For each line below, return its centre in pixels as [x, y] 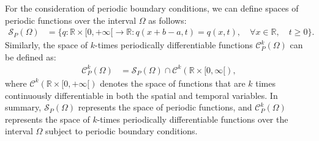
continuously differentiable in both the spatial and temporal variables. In [141, 95]
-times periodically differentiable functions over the [193, 119]
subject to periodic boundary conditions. [122, 131]
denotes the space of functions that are [173, 83]
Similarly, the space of [47, 45]
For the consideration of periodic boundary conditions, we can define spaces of [152, 8]
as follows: [167, 20]
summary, [23, 107]
